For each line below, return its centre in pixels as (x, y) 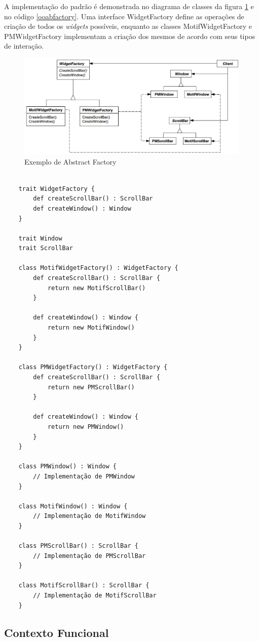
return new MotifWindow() (91, 328)
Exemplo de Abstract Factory (70, 161)
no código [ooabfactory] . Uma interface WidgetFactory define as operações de (124, 16)
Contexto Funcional (57, 632)
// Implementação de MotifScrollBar (95, 596)
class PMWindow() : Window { (67, 467)
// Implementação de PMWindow (84, 476)
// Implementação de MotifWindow (89, 516)
